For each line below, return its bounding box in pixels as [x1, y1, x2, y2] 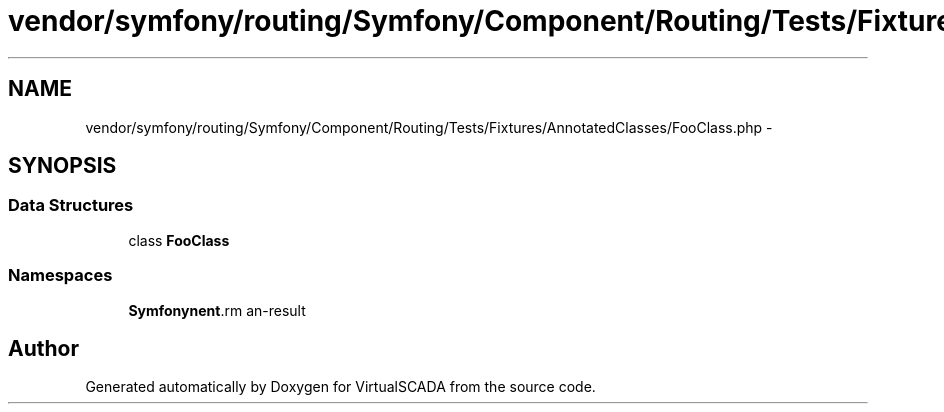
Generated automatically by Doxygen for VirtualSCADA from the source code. [85, 378, 596, 396]
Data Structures [8, 195, 134, 216]
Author [8, 335, 79, 361]
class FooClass [128, 231, 230, 249]
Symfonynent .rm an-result [128, 301, 306, 319]
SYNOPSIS [8, 153, 117, 179]
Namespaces [8, 265, 113, 286]
